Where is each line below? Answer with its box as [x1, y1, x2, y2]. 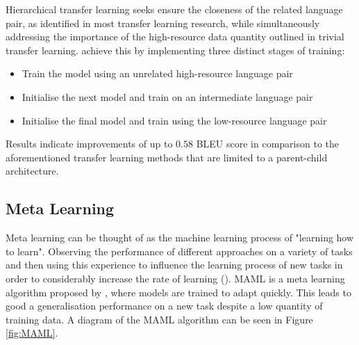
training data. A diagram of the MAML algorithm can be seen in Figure [6, 312, 313, 326]
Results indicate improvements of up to [6, 136, 173, 151]
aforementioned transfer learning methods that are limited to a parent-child [6, 150, 328, 164]
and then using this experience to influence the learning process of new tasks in [6, 257, 343, 272]
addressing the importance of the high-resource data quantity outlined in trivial [6, 29, 344, 44]
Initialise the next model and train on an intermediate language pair [22, 89, 313, 104]
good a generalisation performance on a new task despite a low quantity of [6, 298, 323, 313]
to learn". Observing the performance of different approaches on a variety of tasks [6, 243, 353, 258]
